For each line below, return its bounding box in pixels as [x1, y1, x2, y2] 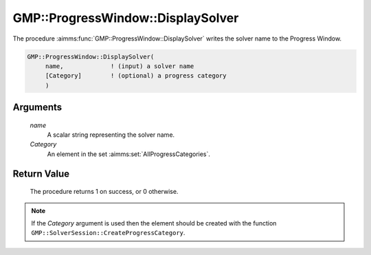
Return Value [12, 168, 70, 179]
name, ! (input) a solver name [45, 62, 194, 70]
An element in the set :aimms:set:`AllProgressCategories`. [47, 150, 211, 158]
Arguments [12, 102, 63, 113]
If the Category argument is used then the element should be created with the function [31, 219, 277, 228]
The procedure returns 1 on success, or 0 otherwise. [30, 188, 179, 196]
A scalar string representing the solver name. [47, 131, 175, 139]
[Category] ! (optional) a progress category [45, 72, 227, 80]
